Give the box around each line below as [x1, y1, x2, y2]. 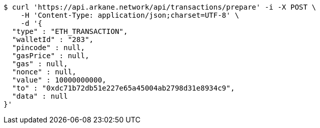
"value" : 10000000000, [12, 76, 107, 84]
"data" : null [12, 92, 68, 100]
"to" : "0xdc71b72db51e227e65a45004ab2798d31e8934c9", [12, 84, 235, 92]
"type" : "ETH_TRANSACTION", [12, 27, 128, 35]
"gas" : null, [12, 60, 68, 68]
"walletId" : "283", [12, 35, 94, 44]
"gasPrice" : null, [12, 52, 89, 60]
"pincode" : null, [12, 44, 85, 52]
